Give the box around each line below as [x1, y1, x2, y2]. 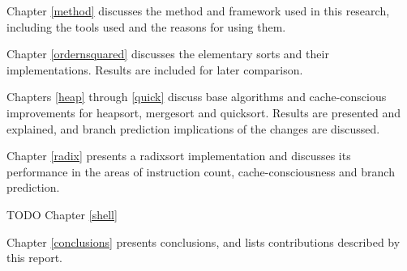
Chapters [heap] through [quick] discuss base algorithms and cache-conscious [6, 88, 387, 105]
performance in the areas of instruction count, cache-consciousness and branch [6, 163, 395, 180]
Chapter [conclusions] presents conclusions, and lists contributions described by [6, 233, 401, 250]
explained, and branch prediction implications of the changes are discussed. [6, 120, 380, 137]
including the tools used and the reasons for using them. [6, 18, 286, 35]
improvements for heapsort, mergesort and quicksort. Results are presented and [6, 104, 401, 121]
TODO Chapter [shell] [6, 205, 118, 222]
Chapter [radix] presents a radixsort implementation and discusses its [6, 147, 351, 164]
